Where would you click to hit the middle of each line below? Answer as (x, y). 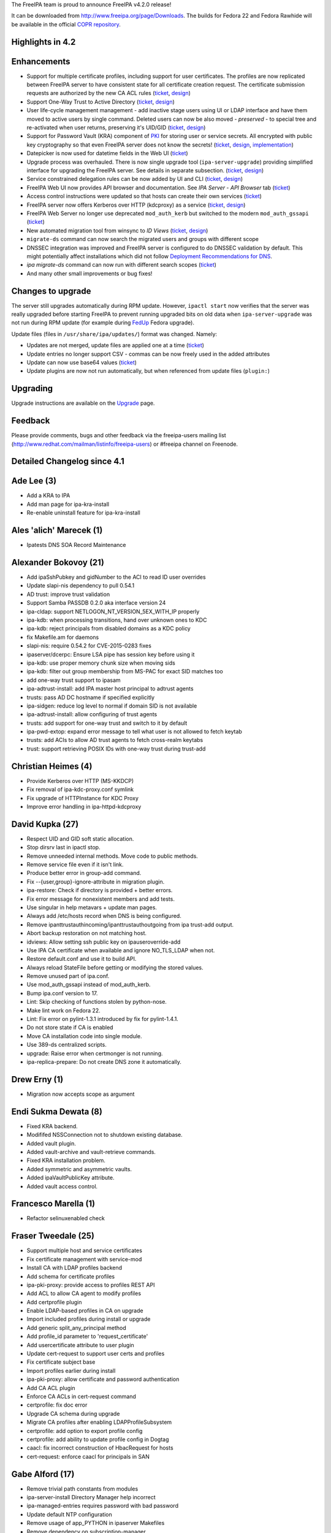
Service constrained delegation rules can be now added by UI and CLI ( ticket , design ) (135, 179)
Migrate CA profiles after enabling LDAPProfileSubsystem (99, 1422)
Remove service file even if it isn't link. (75, 865)
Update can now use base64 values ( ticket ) (82, 362)
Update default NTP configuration (70, 1514)
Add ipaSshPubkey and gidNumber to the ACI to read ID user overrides (116, 577)
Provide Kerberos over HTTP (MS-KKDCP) (80, 781)
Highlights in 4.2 (44, 42)
